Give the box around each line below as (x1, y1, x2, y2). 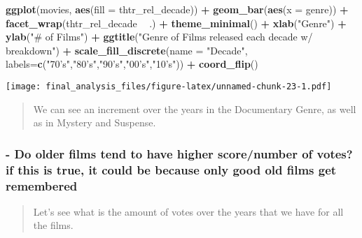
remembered (6, 177, 78, 194)
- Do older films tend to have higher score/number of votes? (6, 144, 353, 162)
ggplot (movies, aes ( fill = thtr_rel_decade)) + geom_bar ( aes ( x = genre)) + (6, 2, 349, 16)
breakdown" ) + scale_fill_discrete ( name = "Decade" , (6, 43, 248, 57)
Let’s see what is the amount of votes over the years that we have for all (33, 204, 344, 218)
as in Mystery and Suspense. (33, 115, 156, 130)
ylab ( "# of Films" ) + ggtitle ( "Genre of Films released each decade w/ (6, 29, 313, 44)
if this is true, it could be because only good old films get (6, 161, 337, 178)
